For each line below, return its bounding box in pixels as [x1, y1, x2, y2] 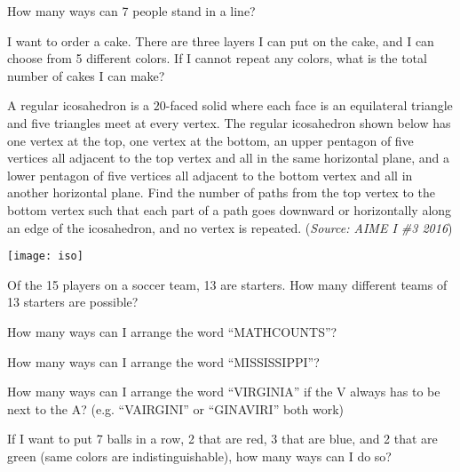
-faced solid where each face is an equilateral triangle [165, 96, 453, 115]
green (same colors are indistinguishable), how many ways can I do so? [7, 446, 392, 465]
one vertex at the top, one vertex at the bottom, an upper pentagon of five [7, 131, 414, 149]
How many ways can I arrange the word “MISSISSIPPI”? [7, 352, 320, 371]
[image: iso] [7, 250, 83, 263]
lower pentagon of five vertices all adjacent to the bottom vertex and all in [7, 165, 413, 184]
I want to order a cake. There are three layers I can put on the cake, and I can [7, 31, 434, 50]
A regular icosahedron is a [7, 96, 150, 115]
